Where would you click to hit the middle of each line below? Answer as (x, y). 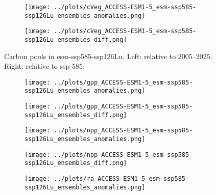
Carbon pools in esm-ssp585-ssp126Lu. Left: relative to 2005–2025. (108, 56)
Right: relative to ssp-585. (44, 66)
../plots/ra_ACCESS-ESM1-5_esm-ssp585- (122, 179)
